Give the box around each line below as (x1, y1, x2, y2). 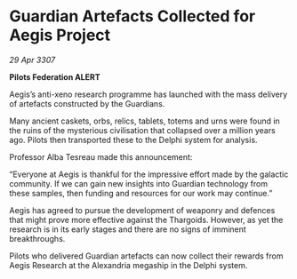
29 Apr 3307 (9, 54, 56, 65)
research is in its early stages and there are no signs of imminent (9, 224, 246, 235)
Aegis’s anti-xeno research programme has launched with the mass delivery (9, 89, 288, 100)
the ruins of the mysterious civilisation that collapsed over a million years (9, 124, 276, 135)
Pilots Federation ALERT (9, 71, 100, 82)
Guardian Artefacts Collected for (9, 6, 256, 27)
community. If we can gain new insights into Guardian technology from (9, 178, 269, 188)
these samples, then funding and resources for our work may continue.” (9, 187, 273, 198)
